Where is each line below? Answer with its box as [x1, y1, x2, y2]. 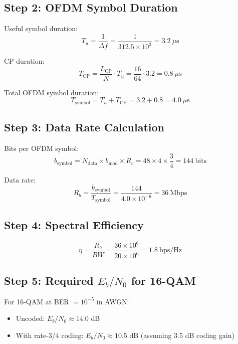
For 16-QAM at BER [4, 296, 69, 306]
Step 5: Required [4, 272, 94, 288]
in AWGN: [96, 296, 129, 306]
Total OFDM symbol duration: [4, 87, 99, 97]
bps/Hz [159, 247, 182, 254]
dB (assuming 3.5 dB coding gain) [129, 329, 234, 340]
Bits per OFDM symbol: [4, 143, 79, 153]
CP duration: [4, 56, 45, 66]
